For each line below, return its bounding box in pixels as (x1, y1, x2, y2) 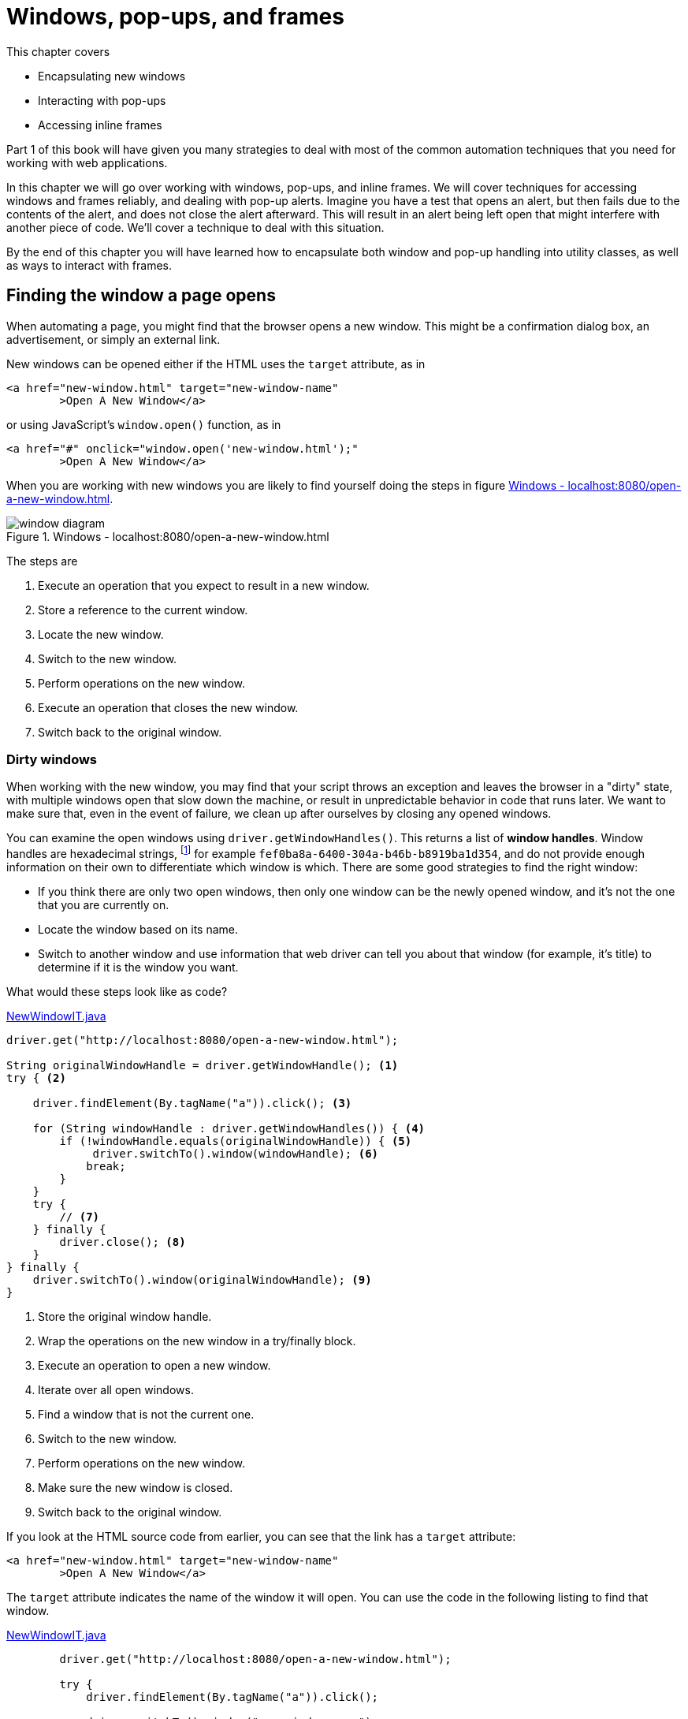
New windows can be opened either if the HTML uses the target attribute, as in (6, 356, 426, 371)
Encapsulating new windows (38, 69, 186, 83)
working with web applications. (6, 155, 168, 170)
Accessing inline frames (38, 117, 162, 132)
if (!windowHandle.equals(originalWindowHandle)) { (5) (59, 1135, 412, 1147)
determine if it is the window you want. (38, 960, 239, 974)
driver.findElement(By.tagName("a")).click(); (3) (32, 1097, 352, 1109)
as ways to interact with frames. (6, 258, 172, 272)
